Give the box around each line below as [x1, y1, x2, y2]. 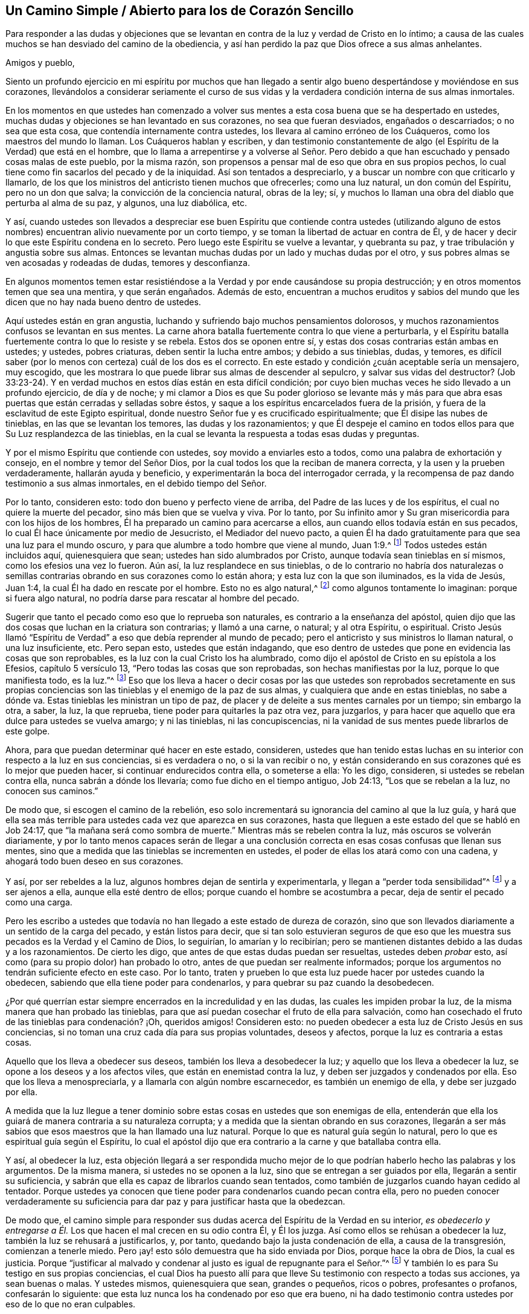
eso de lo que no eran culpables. [5, 1298, 136, 1309]
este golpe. [5, 726, 50, 737]
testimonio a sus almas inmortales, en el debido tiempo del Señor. [5, 478, 267, 489]
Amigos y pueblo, [5, 57, 75, 68]
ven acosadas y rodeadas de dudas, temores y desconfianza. [5, 257, 250, 268]
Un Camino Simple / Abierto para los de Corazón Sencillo [5, 3, 354, 18]
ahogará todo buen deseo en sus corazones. [5, 856, 184, 867]
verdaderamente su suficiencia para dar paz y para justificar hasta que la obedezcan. [5, 1196, 345, 1207]
